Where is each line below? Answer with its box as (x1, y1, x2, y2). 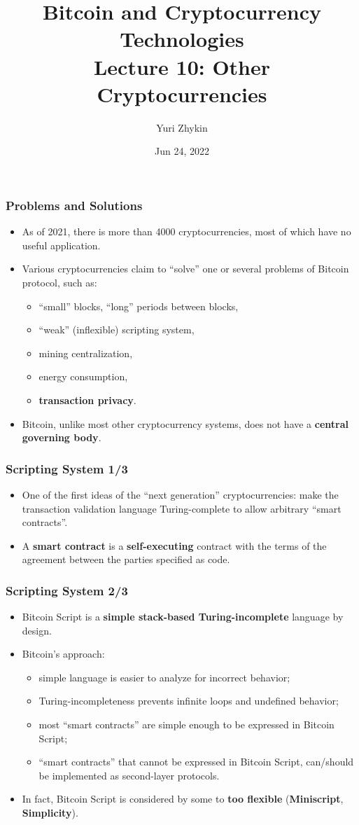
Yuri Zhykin (156, 120, 208, 134)
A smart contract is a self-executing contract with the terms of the (22, 538, 327, 553)
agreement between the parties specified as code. (22, 552, 230, 567)
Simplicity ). (22, 805, 78, 820)
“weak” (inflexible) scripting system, (38, 322, 195, 337)
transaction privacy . (38, 392, 136, 407)
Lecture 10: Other (93, 52, 271, 81)
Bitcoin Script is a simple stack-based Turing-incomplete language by (22, 609, 344, 624)
